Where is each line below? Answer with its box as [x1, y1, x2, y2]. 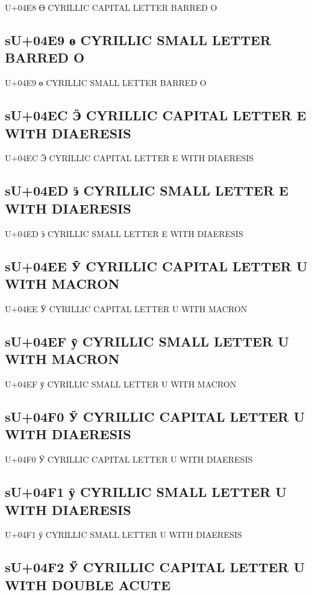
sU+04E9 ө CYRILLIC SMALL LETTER [5, 30, 271, 49]
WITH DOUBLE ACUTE [5, 575, 171, 594]
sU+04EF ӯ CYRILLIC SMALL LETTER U [5, 331, 289, 350]
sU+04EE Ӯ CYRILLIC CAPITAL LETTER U [5, 256, 308, 275]
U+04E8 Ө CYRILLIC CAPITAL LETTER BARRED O [5, 1, 217, 13]
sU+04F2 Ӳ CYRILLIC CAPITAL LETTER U [5, 558, 305, 576]
